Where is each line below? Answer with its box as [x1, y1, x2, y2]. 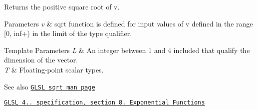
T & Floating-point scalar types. [4, 64, 104, 74]
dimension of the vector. [4, 54, 78, 65]
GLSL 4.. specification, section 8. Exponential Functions [4, 99, 205, 106]
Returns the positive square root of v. [4, 1, 120, 11]
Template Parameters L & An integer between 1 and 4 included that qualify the [4, 44, 250, 55]
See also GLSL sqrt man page [4, 81, 95, 91]
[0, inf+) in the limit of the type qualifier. [4, 28, 132, 38]
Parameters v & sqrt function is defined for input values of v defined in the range [4, 18, 253, 28]
